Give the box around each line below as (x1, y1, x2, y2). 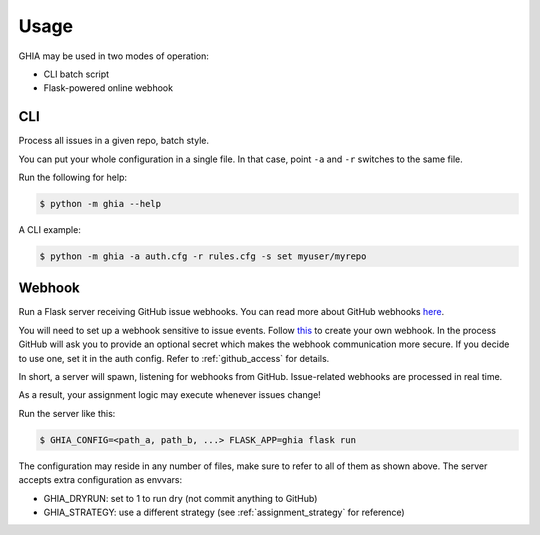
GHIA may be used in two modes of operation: (18, 50, 210, 62)
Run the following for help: (18, 171, 127, 184)
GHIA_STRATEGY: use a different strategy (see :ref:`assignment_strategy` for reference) (43, 506, 405, 518)
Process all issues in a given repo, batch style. (18, 135, 210, 147)
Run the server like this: (18, 407, 116, 419)
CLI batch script (43, 68, 110, 80)
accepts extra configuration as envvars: (18, 474, 183, 486)
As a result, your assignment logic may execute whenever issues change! (18, 389, 322, 401)
